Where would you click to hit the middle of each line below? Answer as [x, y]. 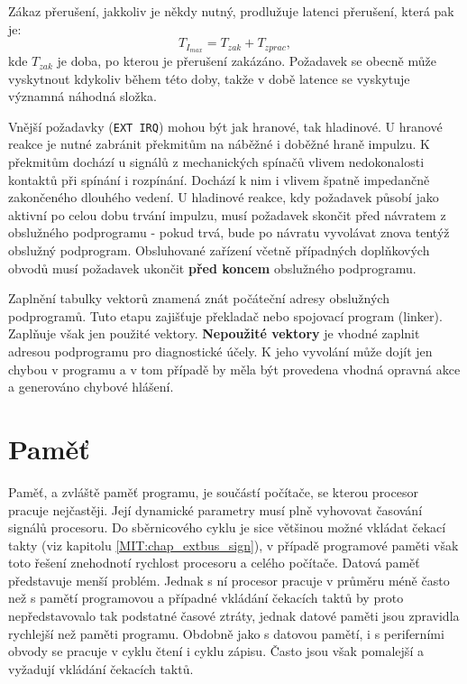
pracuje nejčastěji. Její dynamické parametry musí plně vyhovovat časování [215, 509]
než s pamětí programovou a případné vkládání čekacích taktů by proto [206, 598]
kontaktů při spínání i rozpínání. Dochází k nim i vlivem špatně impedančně [219, 179]
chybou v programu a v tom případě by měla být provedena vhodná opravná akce [234, 369]
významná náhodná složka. [82, 96]
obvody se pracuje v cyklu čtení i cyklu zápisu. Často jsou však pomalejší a [216, 651]
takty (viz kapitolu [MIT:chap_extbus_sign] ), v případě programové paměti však [233, 545]
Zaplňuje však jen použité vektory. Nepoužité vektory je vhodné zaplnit [214, 333]
